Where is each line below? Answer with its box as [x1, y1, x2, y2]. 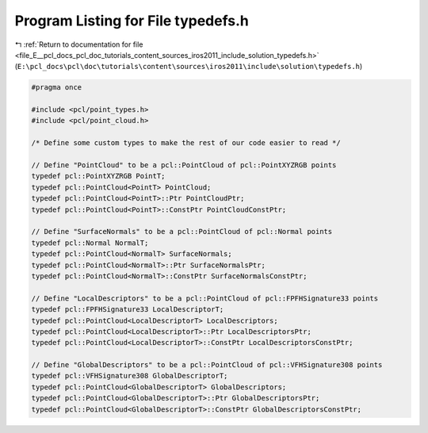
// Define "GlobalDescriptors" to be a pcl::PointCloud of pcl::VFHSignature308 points [31, 361, 383, 370]
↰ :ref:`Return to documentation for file [14, 40, 143, 49]
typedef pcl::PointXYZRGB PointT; [31, 171, 166, 181]
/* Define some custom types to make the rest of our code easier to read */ [31, 139, 341, 148]
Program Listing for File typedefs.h [14, 12, 250, 29]
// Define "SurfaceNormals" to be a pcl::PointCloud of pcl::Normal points [31, 227, 333, 236]
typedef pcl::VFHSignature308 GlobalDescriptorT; [31, 371, 228, 381]
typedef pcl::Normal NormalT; [31, 238, 149, 247]
